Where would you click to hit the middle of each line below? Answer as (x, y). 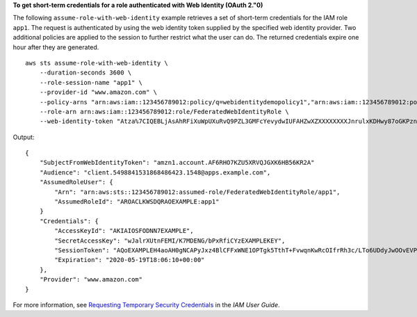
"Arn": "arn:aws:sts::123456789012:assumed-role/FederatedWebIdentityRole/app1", (197, 192)
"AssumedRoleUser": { (76, 182)
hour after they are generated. (56, 47)
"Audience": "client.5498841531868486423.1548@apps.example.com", (155, 172)
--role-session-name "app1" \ (91, 82)
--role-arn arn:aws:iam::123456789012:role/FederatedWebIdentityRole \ (164, 112)
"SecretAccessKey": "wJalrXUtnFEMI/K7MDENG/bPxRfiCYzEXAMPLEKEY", (170, 241)
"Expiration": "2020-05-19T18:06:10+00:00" (130, 260)
